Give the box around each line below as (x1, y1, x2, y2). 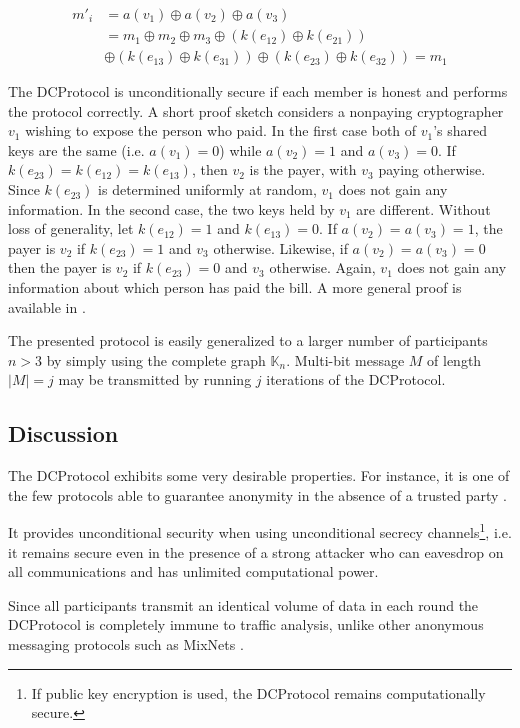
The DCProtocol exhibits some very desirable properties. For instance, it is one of (8, 465, 510, 486)
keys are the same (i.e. (8, 139, 145, 160)
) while (219, 139, 262, 160)
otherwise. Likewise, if (213, 237, 348, 258)
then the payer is (8, 257, 112, 278)
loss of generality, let (8, 218, 134, 239)
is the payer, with (249, 159, 357, 180)
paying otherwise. (378, 159, 486, 180)
